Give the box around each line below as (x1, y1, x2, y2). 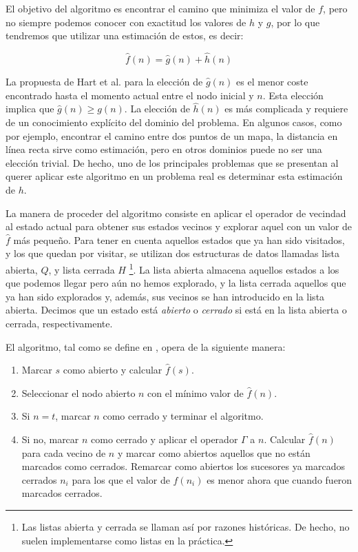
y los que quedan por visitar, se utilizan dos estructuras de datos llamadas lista (6, 246, 340, 260)
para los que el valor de (72, 472, 170, 487)
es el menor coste (236, 74, 308, 88)
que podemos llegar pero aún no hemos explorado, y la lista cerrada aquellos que (6, 276, 346, 290)
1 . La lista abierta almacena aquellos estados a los (129, 260, 339, 276)
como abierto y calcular (63, 362, 162, 377)
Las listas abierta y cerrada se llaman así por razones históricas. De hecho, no (21, 519, 350, 533)
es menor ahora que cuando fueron (207, 472, 352, 487)
